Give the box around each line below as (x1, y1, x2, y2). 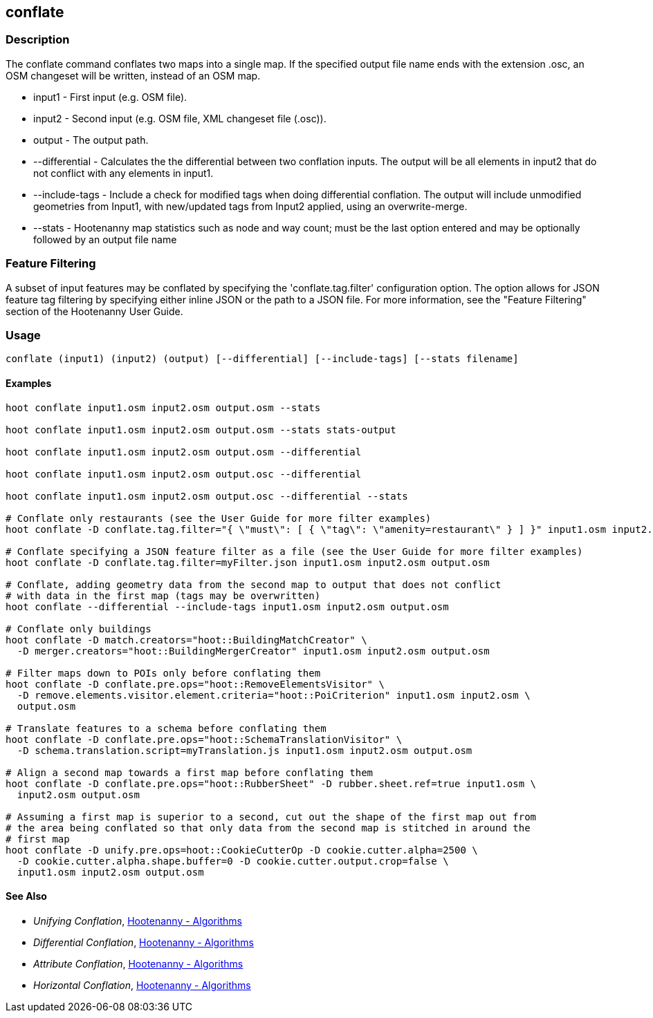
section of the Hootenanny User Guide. (6, 305, 183, 317)
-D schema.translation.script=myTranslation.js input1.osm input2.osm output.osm (17, 744, 472, 756)
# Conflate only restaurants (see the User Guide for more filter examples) (6, 512, 432, 524)
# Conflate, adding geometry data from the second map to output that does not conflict (6, 578, 502, 590)
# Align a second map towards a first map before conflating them (6, 766, 374, 778)
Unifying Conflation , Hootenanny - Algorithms (33, 914, 242, 927)
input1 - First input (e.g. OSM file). (33, 91, 187, 103)
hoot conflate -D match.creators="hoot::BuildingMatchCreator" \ (6, 634, 367, 645)
